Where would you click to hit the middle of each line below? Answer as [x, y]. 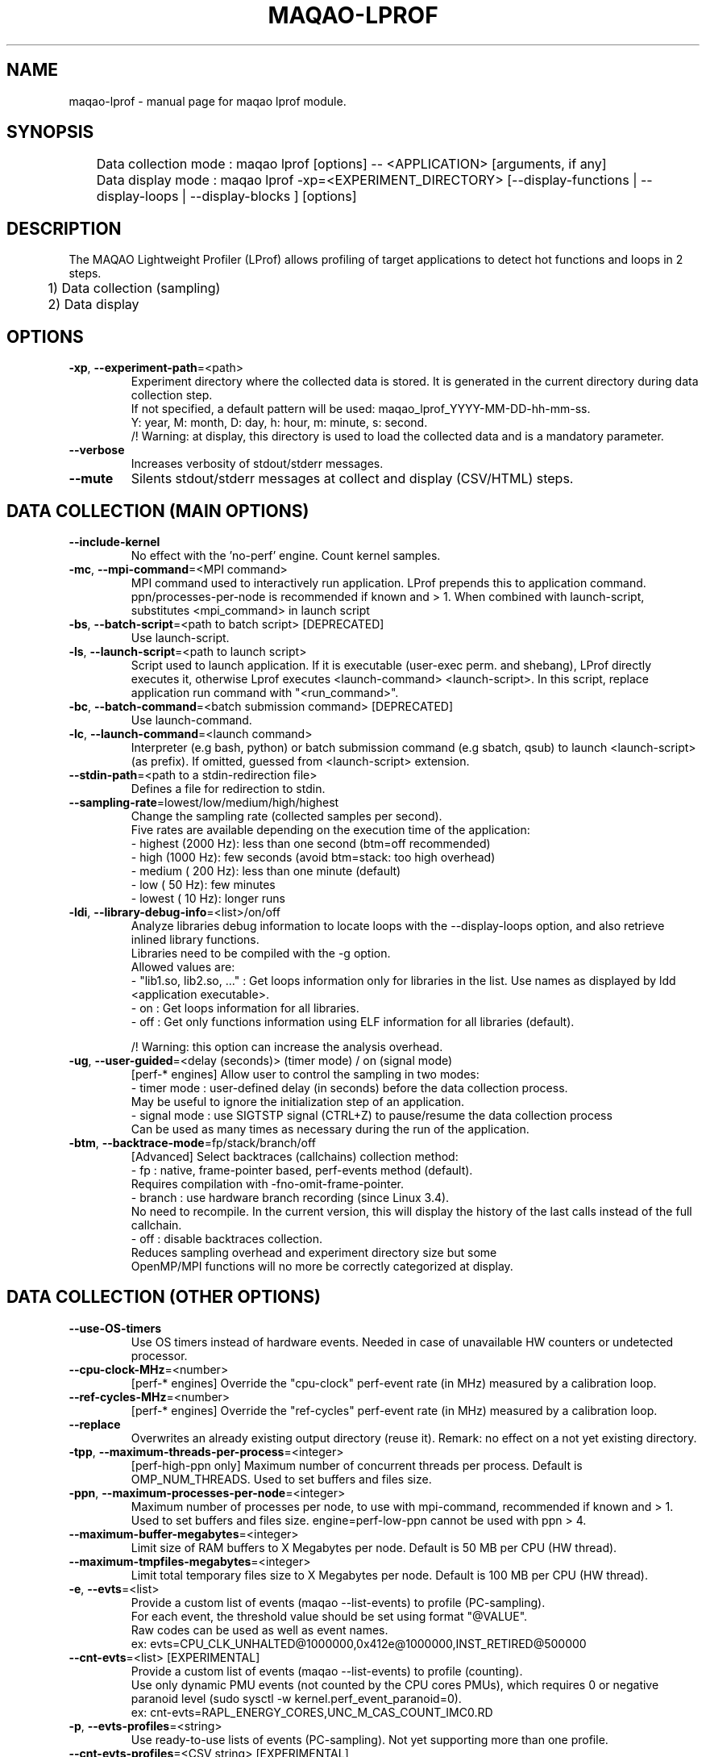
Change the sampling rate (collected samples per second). [287, 816]
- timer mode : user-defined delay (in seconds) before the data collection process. [349, 1087]
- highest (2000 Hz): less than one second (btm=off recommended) [311, 843]
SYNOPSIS [50, 132]
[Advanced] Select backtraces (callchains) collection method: [295, 1156]
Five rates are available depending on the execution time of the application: [330, 829]
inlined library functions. [195, 939]
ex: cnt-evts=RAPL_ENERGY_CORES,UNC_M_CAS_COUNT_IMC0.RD [312, 1712]
